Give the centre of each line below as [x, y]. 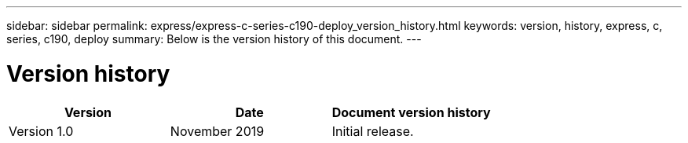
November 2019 [217, 131]
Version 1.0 [41, 131]
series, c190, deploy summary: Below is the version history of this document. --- [214, 39]
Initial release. [373, 131]
